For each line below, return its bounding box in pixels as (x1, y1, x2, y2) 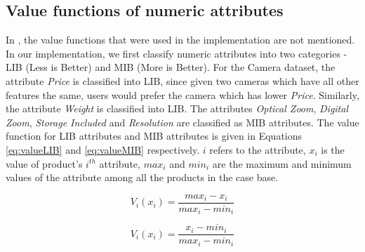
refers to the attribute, (209, 142, 306, 157)
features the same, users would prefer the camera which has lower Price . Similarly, (6, 87, 359, 102)
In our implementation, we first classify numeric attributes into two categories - (6, 46, 347, 60)
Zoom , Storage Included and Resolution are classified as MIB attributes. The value (6, 114, 359, 129)
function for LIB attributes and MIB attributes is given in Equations (6, 128, 303, 143)
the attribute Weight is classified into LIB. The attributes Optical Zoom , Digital (6, 101, 349, 116)
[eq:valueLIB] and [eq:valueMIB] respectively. (6, 142, 200, 157)
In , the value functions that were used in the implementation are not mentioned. (6, 32, 355, 47)
